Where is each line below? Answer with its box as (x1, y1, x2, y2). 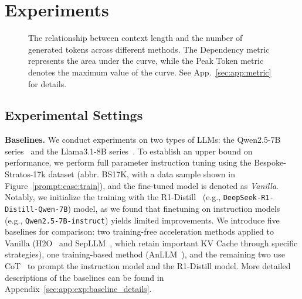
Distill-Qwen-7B (5, 205, 68, 214)
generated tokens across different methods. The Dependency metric (28, 43, 270, 55)
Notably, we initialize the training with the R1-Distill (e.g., (5, 191, 221, 203)
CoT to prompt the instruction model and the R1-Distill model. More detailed (5, 260, 291, 272)
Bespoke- (254, 156, 286, 169)
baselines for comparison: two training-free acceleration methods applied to (5, 225, 274, 238)
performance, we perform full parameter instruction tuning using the (5, 156, 252, 169)
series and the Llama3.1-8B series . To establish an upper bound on (5, 145, 253, 157)
